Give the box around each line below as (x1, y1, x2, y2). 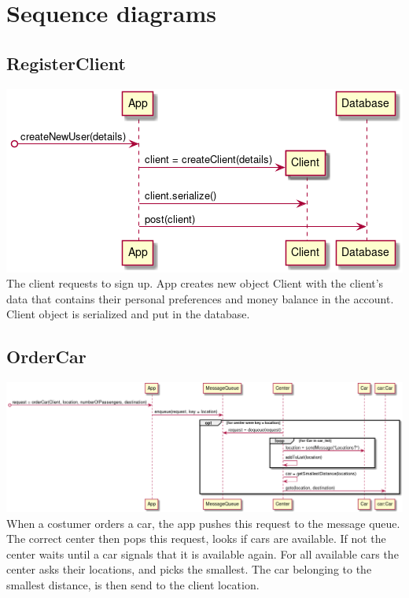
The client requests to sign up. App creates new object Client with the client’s (6, 275, 384, 292)
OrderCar (6, 344, 87, 369)
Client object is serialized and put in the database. (6, 306, 250, 322)
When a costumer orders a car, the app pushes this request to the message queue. (6, 514, 400, 531)
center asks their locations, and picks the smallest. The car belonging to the (6, 561, 372, 578)
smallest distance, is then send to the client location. (6, 577, 260, 592)
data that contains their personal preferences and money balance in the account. (6, 290, 394, 306)
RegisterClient (6, 50, 126, 75)
